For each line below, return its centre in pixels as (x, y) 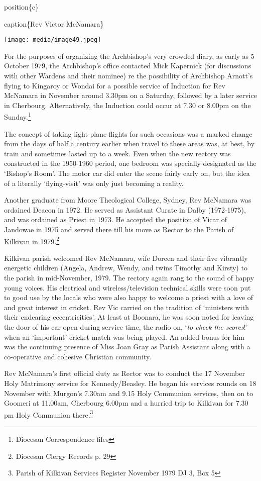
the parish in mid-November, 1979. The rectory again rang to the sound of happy (129, 278)
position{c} (21, 7)
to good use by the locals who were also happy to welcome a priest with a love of (129, 297)
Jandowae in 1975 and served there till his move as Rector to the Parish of (119, 229)
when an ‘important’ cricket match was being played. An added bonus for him (124, 336)
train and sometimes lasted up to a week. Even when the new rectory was (117, 153)
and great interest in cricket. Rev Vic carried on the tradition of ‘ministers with (126, 307)
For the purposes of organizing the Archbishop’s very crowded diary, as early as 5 (129, 56)
